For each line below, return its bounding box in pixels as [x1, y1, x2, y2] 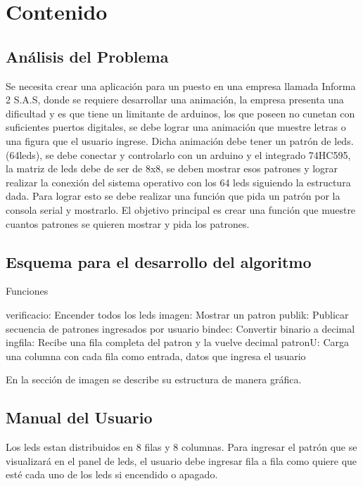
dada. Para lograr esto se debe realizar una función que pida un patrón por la [6, 188, 340, 203]
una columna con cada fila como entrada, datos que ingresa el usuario [6, 348, 306, 363]
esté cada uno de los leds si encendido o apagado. [6, 467, 218, 482]
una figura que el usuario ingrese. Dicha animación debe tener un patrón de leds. [6, 133, 354, 148]
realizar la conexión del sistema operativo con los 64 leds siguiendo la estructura [6, 174, 351, 189]
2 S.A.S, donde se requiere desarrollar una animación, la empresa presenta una [6, 92, 344, 107]
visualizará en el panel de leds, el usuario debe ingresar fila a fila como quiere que [6, 453, 357, 468]
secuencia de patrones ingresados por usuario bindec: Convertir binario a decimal [6, 321, 355, 335]
